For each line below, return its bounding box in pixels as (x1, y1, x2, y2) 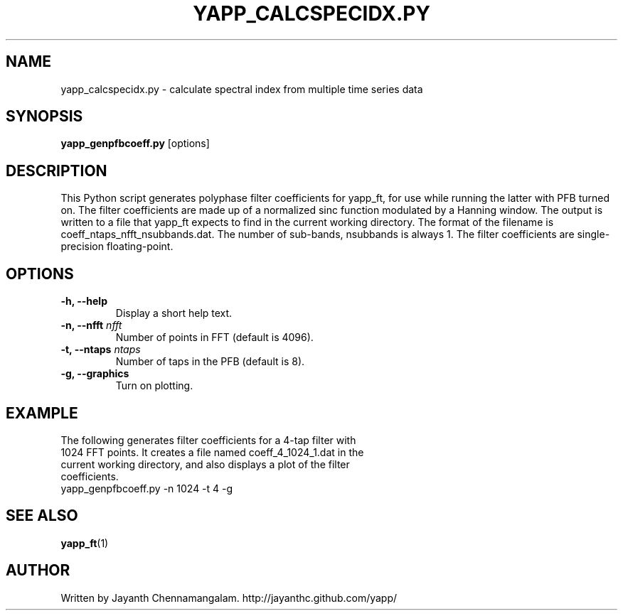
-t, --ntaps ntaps (60, 343, 141, 356)
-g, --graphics (60, 367, 129, 380)
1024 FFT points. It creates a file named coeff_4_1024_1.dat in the (60, 445, 364, 458)
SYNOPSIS (6, 107, 83, 126)
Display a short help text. (115, 307, 233, 320)
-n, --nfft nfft (60, 319, 122, 332)
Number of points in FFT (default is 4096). (115, 331, 314, 344)
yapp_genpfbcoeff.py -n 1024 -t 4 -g (60, 482, 233, 495)
